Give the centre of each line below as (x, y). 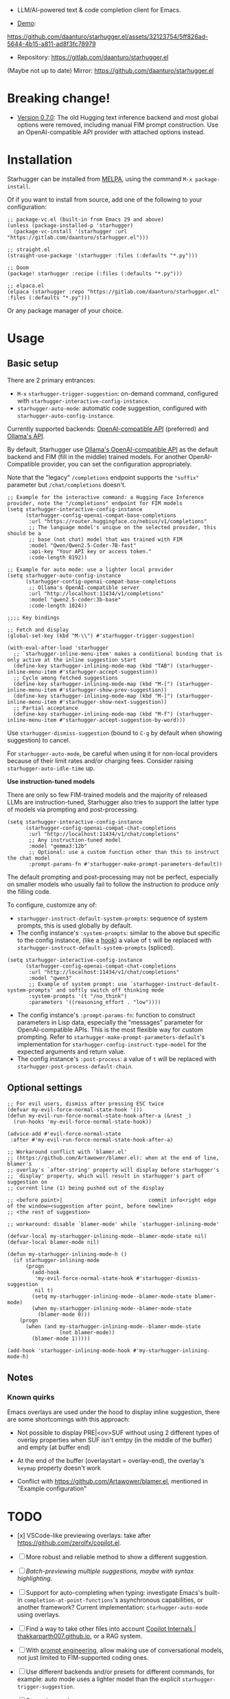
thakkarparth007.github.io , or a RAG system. (80, 1636)
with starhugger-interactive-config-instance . (83, 400)
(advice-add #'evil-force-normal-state (64, 1134)
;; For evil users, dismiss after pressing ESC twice (86, 1104)
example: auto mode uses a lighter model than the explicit (99, 1679)
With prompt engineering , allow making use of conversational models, (125, 1650)
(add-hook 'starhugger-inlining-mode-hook (69, 1350)
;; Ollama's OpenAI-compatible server (84, 588)
